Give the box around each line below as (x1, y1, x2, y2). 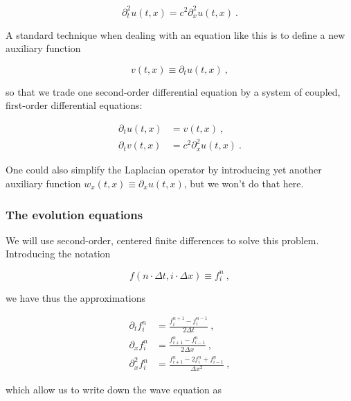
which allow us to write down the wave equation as (6, 382, 222, 396)
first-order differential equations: (6, 98, 143, 112)
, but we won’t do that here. (183, 176, 304, 191)
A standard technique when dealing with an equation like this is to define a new (6, 27, 345, 42)
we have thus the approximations (6, 290, 146, 305)
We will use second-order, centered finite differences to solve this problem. (6, 232, 319, 247)
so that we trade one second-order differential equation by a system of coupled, (6, 84, 341, 99)
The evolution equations (6, 205, 143, 223)
